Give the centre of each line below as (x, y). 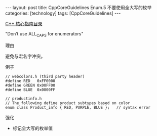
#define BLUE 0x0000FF (30, 89)
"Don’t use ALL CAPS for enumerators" (44, 34)
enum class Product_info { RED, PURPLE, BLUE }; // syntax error (78, 107)
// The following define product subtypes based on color (68, 103)
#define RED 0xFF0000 (30, 81)
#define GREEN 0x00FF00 (30, 85)
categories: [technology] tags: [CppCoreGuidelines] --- (63, 13)
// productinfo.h (24, 99)
